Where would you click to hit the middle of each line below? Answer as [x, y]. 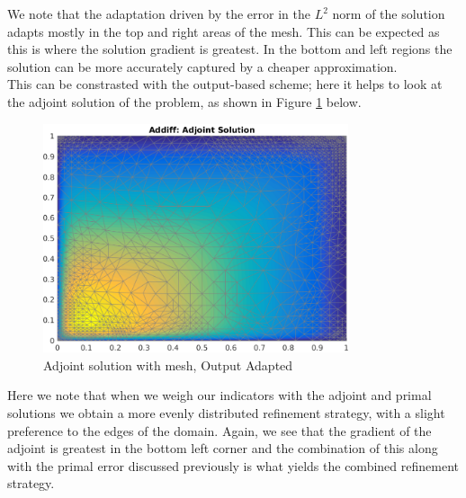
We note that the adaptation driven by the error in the [159, 13]
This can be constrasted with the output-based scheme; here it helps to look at [225, 84]
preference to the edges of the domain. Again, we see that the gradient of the [220, 430]
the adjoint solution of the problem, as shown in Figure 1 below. [184, 101]
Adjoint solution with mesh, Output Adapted [168, 365]
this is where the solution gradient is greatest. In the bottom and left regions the [230, 49]
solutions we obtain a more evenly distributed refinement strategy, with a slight [226, 413]
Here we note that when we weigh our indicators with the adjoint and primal [220, 395]
